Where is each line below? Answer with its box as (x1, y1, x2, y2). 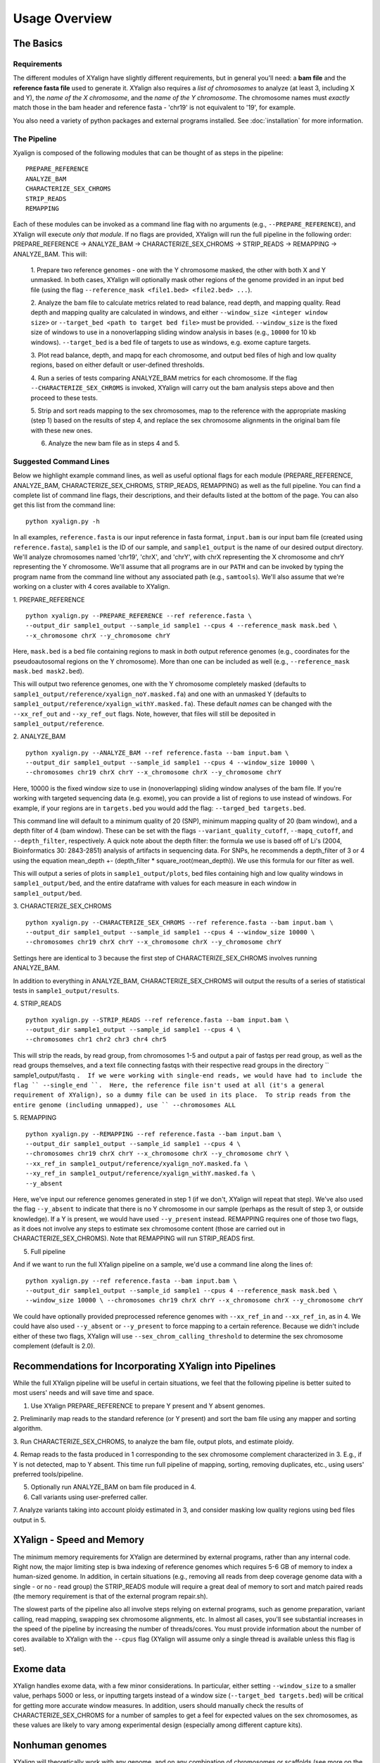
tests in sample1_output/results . (13, 986, 120, 994)
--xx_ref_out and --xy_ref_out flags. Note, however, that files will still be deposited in (13, 709, 276, 718)
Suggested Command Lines (13, 456, 110, 466)
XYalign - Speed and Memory (13, 1534, 144, 1546)
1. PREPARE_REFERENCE (13, 595, 85, 604)
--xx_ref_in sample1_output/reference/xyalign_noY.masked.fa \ (25, 1159, 248, 1167)
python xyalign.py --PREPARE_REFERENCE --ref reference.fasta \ (25, 612, 253, 620)
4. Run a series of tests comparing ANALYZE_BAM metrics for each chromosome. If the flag (30, 374, 298, 382)
